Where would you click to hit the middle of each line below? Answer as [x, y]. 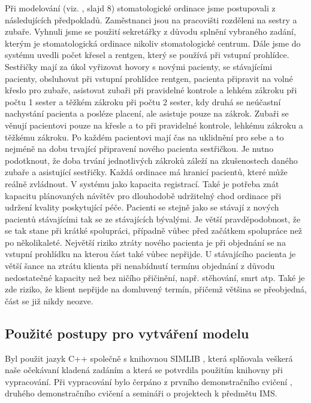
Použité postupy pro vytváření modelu [127, 333]
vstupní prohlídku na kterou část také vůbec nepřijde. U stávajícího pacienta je [150, 254]
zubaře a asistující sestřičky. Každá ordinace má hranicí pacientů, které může [146, 172]
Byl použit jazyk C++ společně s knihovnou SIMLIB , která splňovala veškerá [149, 358]
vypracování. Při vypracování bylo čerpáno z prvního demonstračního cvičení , [149, 381]
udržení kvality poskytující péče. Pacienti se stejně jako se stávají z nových [142, 207]
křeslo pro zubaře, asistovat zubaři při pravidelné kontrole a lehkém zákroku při [151, 90]
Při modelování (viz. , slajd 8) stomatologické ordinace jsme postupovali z [140, 8]
